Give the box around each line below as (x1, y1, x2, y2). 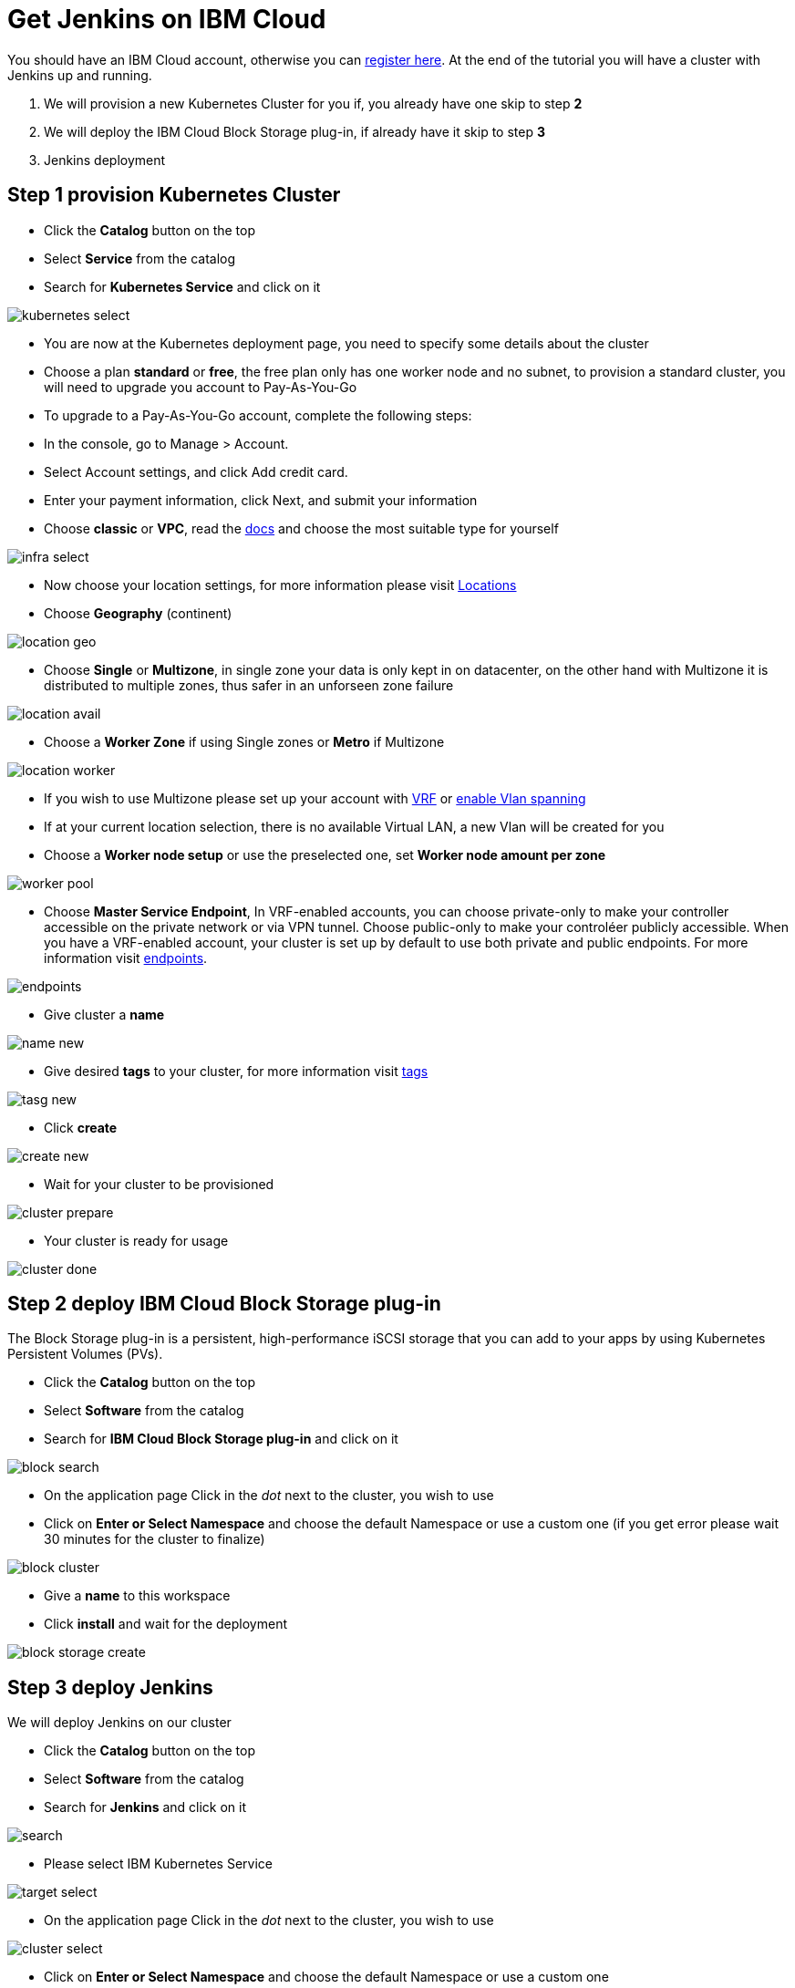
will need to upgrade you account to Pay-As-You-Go (44, 378, 357, 395)
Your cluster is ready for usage (44, 1232, 229, 1248)
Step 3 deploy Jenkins (7, 1675, 213, 1699)
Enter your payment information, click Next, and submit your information (44, 492, 478, 508)
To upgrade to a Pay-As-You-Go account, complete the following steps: (44, 407, 472, 423)
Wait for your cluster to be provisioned (44, 1175, 274, 1192)
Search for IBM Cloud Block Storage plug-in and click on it (44, 1431, 398, 1447)
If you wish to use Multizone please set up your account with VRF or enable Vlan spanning (44, 790, 586, 806)
